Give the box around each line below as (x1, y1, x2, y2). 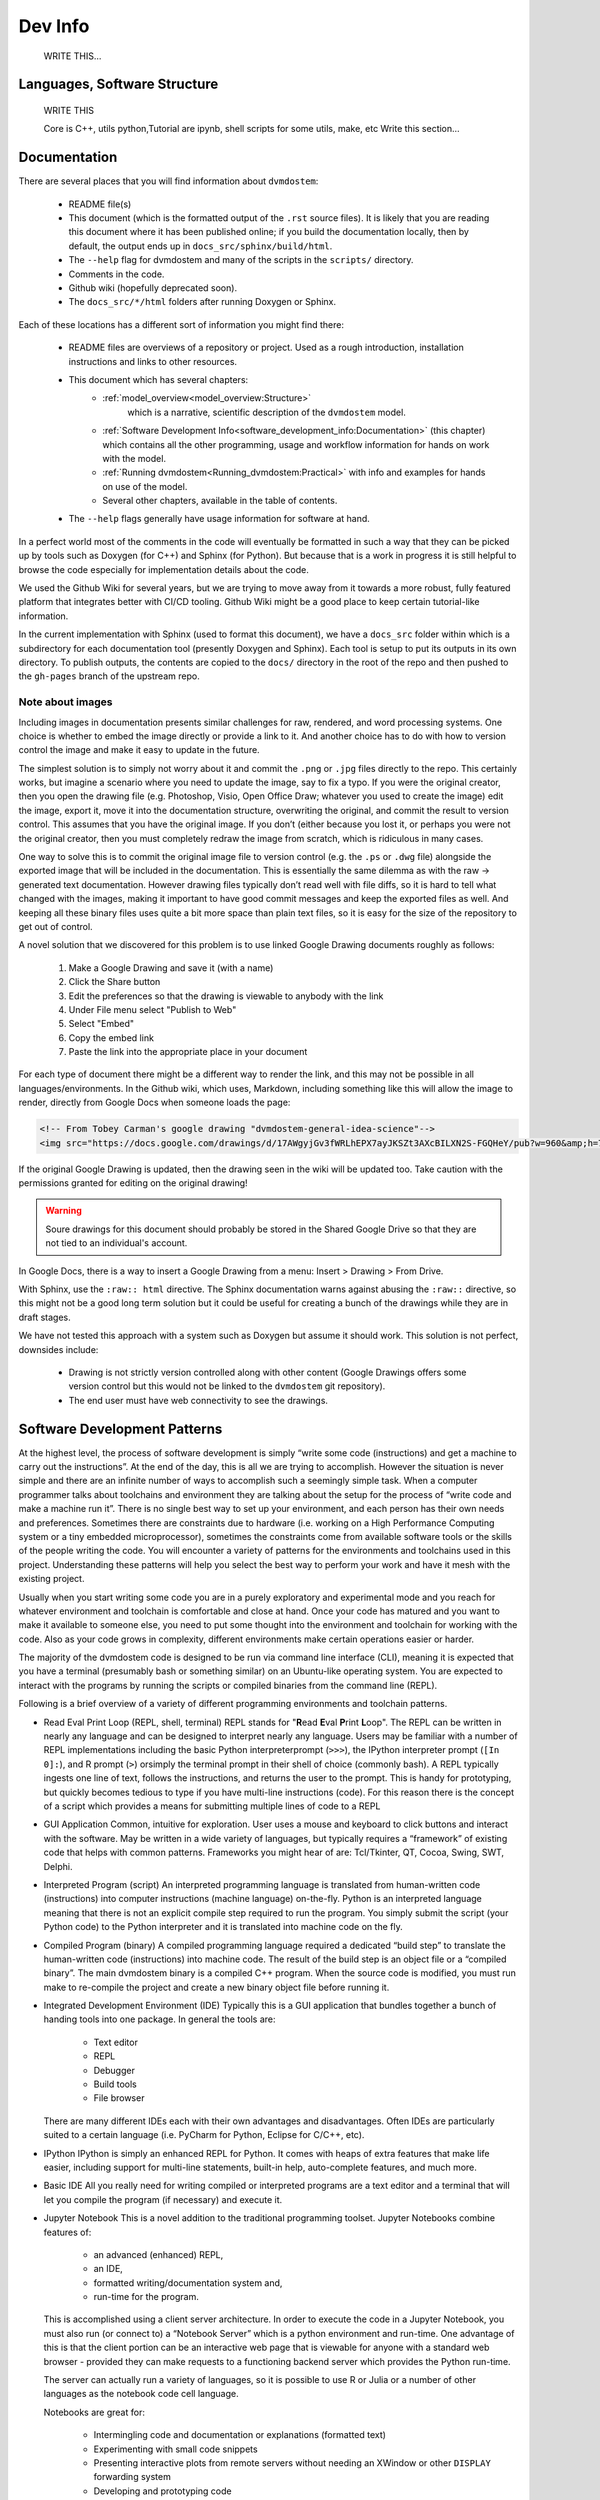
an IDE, (93, 2263, 124, 2275)
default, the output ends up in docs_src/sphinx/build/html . (68, 240, 333, 252)
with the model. (102, 452, 167, 464)
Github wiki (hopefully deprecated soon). (68, 281, 238, 294)
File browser (93, 2092, 145, 2104)
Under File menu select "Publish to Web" (68, 1003, 237, 1015)
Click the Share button (68, 976, 161, 988)
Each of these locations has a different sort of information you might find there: (18, 318, 345, 330)
